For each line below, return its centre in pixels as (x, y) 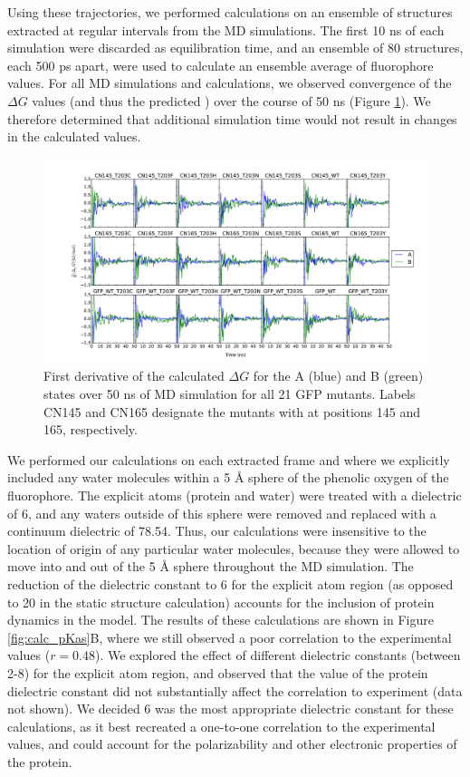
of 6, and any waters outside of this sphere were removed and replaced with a (222, 513)
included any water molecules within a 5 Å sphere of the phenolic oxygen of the (228, 477)
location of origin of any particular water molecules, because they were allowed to (234, 548)
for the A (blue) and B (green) (338, 376)
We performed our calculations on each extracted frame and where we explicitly (229, 459)
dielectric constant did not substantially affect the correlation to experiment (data (235, 690)
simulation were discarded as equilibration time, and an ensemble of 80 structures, (235, 48)
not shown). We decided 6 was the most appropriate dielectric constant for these (230, 709)
